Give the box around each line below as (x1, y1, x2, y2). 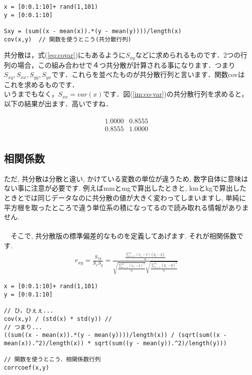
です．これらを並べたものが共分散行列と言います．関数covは (51, 69, 245, 79)
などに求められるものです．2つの (135, 50, 241, 60)
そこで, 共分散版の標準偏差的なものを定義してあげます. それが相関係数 (10, 231, 237, 241)
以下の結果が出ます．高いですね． (4, 98, 113, 108)
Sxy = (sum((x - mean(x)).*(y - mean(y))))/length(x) (4, 27, 182, 35)
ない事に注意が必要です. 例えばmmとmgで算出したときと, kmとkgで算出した (4, 183, 247, 193)
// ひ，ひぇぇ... (4, 307, 54, 315)
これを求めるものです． (4, 79, 79, 89)
